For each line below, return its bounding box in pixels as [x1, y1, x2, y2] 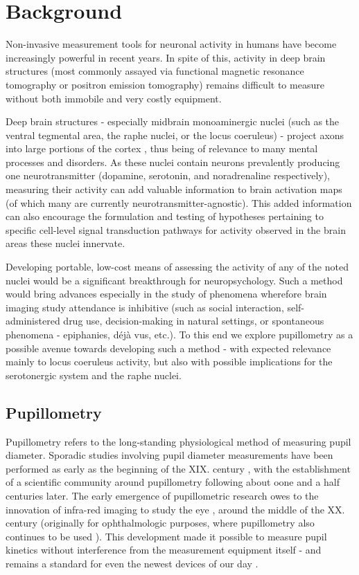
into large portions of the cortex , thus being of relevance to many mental [6, 141, 318, 156]
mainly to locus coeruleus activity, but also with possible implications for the [6, 354, 333, 369]
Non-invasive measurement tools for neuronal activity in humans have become [6, 37, 337, 51]
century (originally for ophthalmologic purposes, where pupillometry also [6, 515, 315, 530]
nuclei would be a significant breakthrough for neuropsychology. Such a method [6, 273, 343, 287]
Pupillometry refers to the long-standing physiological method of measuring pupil [6, 434, 351, 448]
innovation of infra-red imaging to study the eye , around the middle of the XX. [6, 502, 345, 516]
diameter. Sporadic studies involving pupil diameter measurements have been [6, 448, 333, 462]
